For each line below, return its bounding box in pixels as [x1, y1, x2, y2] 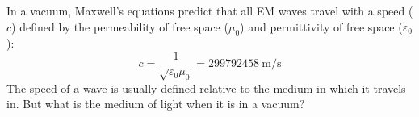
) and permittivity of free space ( [240, 18, 403, 35]
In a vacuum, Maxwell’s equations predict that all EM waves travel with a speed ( [6, 2, 413, 19]
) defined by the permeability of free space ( [11, 18, 228, 35]
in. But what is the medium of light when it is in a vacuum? [6, 95, 305, 112]
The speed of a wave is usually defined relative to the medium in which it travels [6, 79, 406, 96]
